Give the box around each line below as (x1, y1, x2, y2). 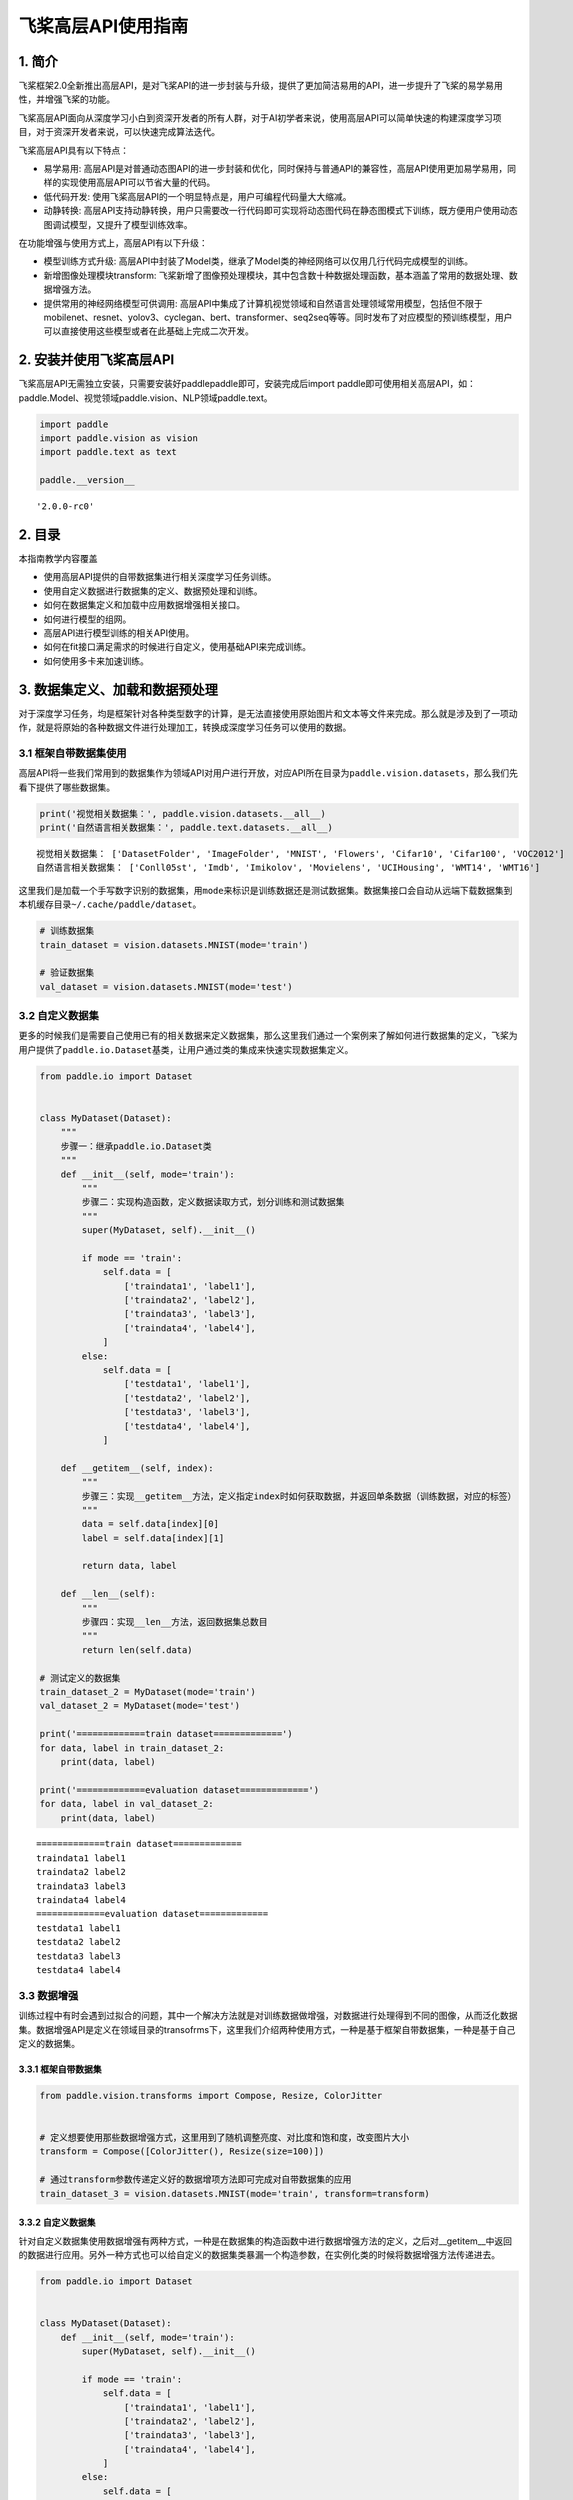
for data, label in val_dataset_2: (39, 1798, 214, 1810)
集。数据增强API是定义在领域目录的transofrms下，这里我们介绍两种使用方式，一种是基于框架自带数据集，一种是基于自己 (18, 2023, 516, 2035)
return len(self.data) (81, 1644, 194, 1655)
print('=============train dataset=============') (39, 1728, 294, 1740)
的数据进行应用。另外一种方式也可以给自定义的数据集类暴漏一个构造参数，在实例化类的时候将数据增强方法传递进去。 (18, 2249, 500, 2261)
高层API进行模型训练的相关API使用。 (43, 627, 195, 639)
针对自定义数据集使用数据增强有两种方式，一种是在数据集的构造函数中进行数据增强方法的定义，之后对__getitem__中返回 (18, 2235, 513, 2247)
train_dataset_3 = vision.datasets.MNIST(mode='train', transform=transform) (39, 2188, 430, 2199)
